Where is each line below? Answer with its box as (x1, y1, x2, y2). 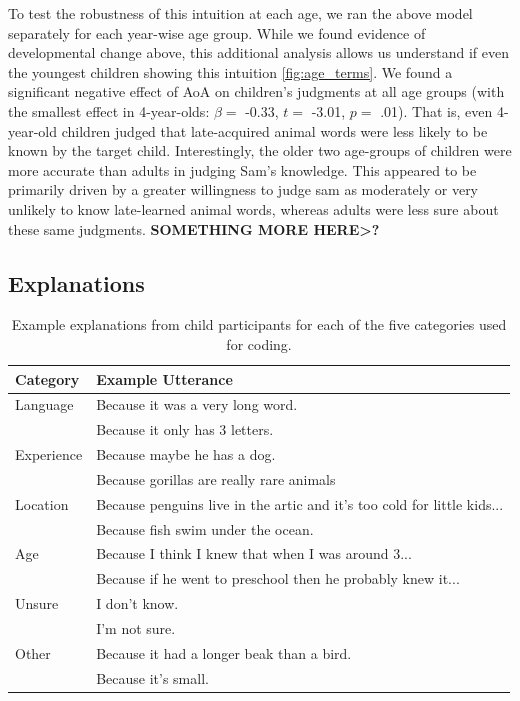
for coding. (226, 333, 292, 354)
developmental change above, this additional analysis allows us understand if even (8, 42, 510, 63)
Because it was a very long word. (96, 394, 298, 415)
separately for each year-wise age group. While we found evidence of (8, 22, 426, 43)
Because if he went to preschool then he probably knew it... (96, 568, 460, 589)
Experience (15, 444, 83, 465)
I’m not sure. (96, 617, 176, 638)
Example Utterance (96, 368, 233, 389)
